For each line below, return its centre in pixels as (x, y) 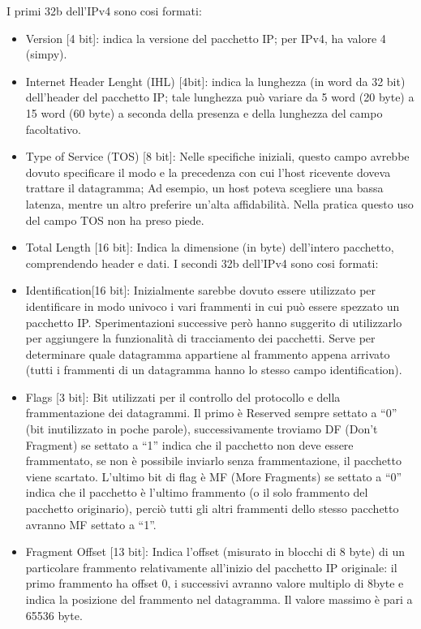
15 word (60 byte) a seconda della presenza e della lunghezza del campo (204, 112)
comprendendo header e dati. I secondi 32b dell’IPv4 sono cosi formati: (202, 263)
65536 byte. (54, 615)
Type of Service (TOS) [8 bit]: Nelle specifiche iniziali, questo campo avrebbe (217, 156)
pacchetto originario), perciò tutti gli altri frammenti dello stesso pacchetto (212, 508)
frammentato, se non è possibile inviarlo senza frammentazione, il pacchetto (213, 461)
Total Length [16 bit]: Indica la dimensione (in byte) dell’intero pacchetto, (210, 247)
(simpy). (46, 54)
